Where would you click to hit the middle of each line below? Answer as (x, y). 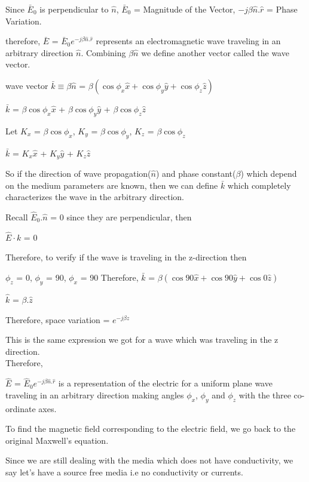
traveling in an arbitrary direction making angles (95, 394)
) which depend (269, 174)
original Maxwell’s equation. (57, 440)
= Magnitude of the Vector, (184, 9)
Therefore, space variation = (58, 319)
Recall (17, 217)
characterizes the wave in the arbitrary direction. (95, 197)
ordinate (21, 408)
